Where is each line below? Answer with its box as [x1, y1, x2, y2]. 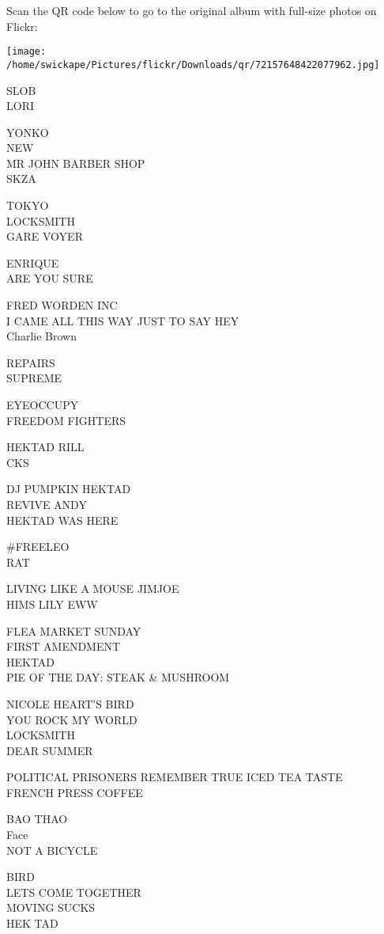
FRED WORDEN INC [6, 297, 118, 313]
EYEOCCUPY [6, 397, 79, 412]
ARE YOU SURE [6, 270, 93, 287]
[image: [6, 46, 47, 58]
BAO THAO [6, 811, 68, 827]
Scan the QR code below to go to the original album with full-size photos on [6, 2, 377, 18]
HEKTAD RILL [6, 439, 85, 455]
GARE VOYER [6, 228, 83, 245]
